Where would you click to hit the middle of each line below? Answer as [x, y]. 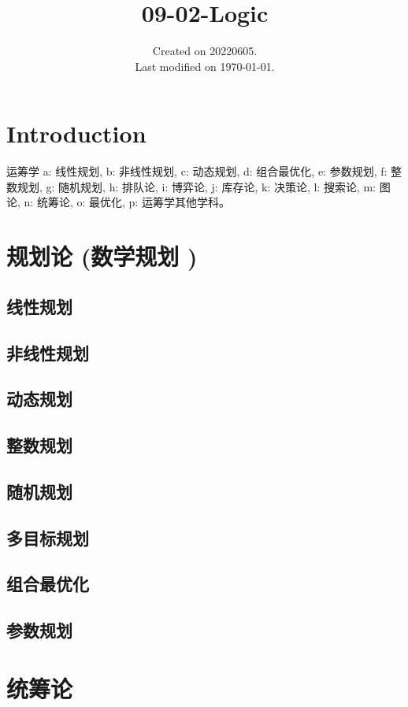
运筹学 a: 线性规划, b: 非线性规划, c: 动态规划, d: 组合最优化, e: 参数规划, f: [197, 171]
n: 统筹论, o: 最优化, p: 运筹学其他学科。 [127, 202]
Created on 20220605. [205, 51]
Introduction [76, 133]
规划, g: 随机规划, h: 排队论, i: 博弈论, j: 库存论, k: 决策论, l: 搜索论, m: [196, 186]
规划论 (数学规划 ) [102, 256]
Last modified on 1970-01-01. [205, 66]
